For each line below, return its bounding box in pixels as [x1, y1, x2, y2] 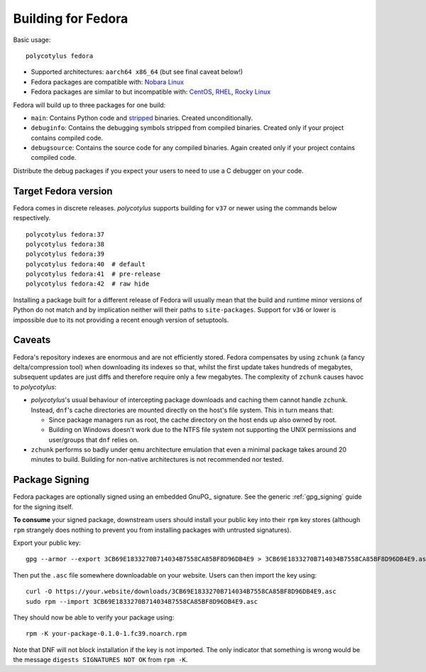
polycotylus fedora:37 [26, 230, 105, 238]
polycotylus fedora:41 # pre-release [26, 270, 161, 278]
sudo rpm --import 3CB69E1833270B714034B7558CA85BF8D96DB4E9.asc [26, 597, 258, 605]
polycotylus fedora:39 [26, 250, 105, 259]
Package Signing [13, 474, 89, 486]
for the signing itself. [13, 502, 74, 511]
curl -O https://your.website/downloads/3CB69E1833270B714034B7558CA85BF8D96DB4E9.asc [26, 587, 337, 596]
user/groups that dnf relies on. [48, 435, 139, 444]
